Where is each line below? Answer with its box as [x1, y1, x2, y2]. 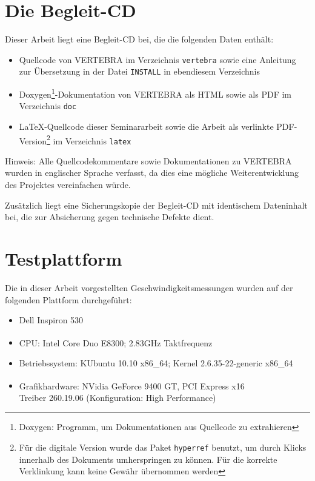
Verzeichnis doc [19, 99, 77, 112]
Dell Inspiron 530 [19, 314, 84, 326]
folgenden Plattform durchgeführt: [5, 293, 132, 306]
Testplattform [5, 246, 122, 271]
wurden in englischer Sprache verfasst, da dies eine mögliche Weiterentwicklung [5, 166, 299, 179]
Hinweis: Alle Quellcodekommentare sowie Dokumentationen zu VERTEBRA [5, 154, 292, 167]
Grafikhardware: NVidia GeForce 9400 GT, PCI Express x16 [19, 379, 245, 392]
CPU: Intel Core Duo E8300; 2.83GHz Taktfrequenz [19, 336, 213, 349]
